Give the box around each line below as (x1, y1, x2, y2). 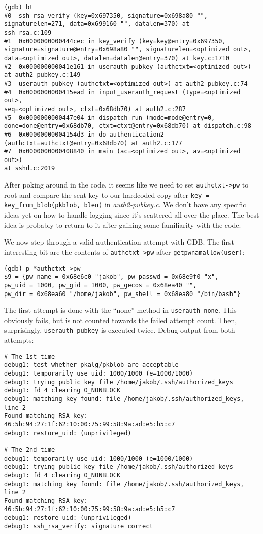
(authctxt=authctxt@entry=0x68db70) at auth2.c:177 (4, 139, 182, 147)
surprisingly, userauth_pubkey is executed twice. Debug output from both (4, 325, 235, 335)
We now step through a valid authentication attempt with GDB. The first (4, 236, 235, 247)
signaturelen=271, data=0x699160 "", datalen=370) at (4, 20, 190, 28)
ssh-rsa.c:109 (4, 29, 52, 36)
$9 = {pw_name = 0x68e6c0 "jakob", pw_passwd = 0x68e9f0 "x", (4, 273, 219, 281)
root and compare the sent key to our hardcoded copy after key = (4, 189, 209, 200)
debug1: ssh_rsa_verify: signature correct (4, 522, 153, 530)
